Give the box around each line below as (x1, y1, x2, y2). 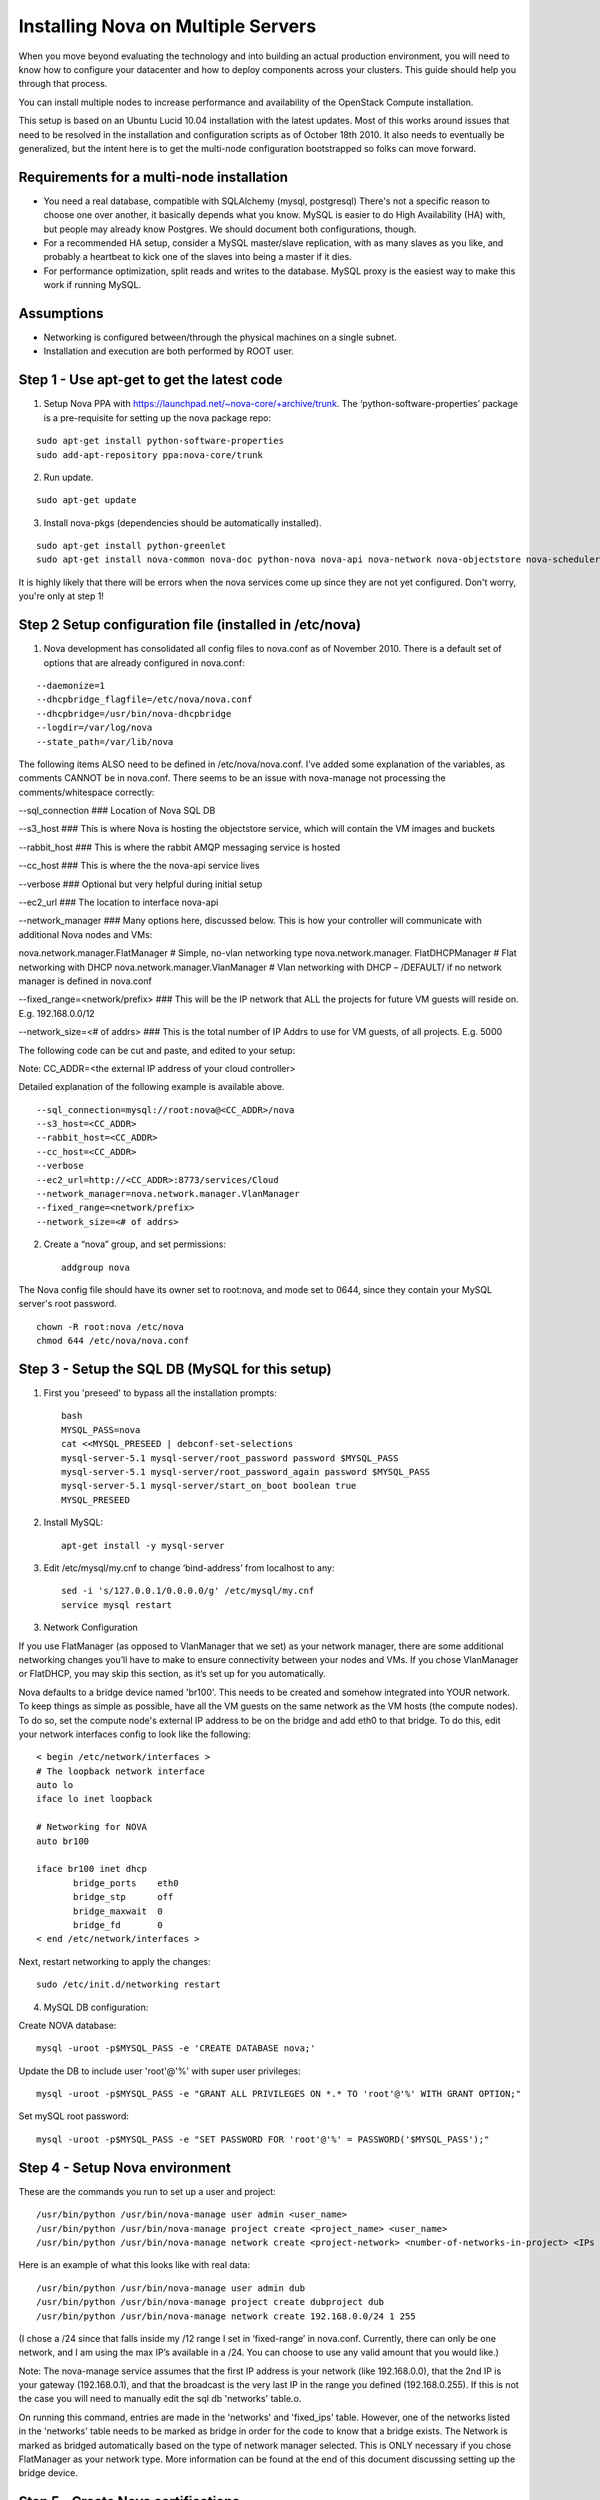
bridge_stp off (73, 1891, 174, 1903)
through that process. (18, 78, 108, 90)
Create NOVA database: (18, 2019, 117, 2031)
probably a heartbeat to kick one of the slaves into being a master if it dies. (43, 251, 352, 263)
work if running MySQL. (43, 279, 142, 291)
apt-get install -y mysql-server (61, 1540, 225, 1551)
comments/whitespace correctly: (18, 786, 155, 798)
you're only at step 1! (18, 590, 105, 602)
